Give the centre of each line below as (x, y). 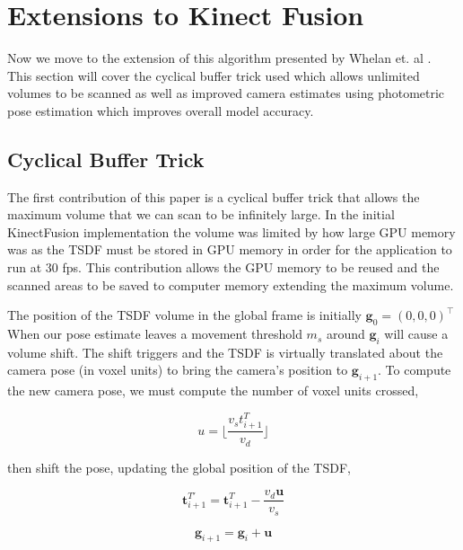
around (345, 334)
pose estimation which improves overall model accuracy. (161, 110)
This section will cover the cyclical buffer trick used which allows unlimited (214, 75)
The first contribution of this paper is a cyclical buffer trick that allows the (214, 196)
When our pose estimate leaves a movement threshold (155, 334)
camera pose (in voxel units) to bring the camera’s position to (178, 370)
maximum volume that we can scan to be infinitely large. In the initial (201, 214)
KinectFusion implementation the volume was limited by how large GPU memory (231, 231)
